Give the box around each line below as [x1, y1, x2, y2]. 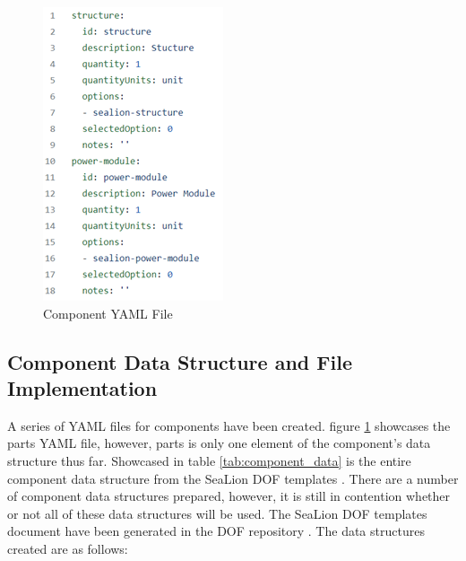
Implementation [7, 373, 158, 401]
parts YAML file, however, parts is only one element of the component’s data [7, 434, 431, 452]
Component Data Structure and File [7, 347, 352, 375]
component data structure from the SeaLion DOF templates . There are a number [7, 469, 459, 487]
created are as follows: [7, 539, 128, 557]
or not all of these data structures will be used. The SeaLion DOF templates [7, 504, 427, 522]
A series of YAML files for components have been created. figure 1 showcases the [7, 416, 451, 434]
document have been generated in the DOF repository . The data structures [7, 522, 425, 540]
